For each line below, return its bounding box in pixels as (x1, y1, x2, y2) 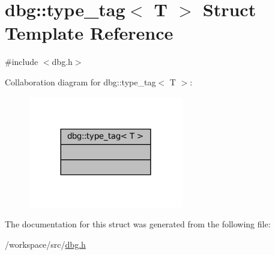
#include (5, 55, 38, 68)
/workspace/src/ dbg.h (5, 238, 86, 250)
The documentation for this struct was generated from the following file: (5, 218, 271, 230)
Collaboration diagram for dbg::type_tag (5, 75, 156, 88)
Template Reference (5, 20, 174, 45)
